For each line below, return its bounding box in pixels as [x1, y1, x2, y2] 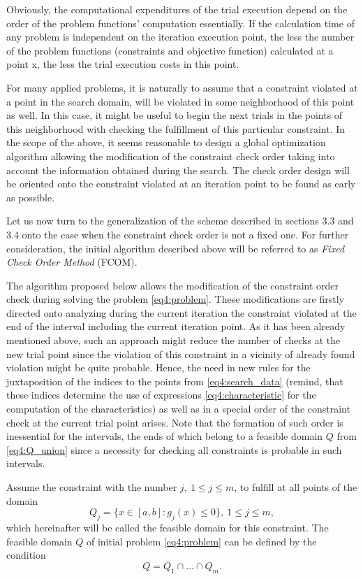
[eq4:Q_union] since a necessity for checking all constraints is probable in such [6, 442, 342, 457]
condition [6, 548, 46, 562]
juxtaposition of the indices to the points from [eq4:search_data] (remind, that [6, 373, 343, 388]
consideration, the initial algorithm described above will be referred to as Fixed [6, 241, 345, 255]
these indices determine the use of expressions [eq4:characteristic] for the [6, 387, 316, 402]
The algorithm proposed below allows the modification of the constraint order [6, 278, 339, 292]
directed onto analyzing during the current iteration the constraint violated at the [6, 305, 357, 320]
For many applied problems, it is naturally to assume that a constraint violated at [6, 80, 358, 94]
